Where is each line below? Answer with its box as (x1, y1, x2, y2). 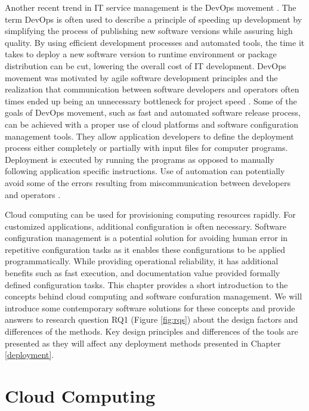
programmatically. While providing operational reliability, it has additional (5, 255, 279, 267)
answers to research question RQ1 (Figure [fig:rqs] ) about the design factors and (5, 313, 298, 326)
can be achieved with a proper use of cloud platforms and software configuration (5, 118, 298, 130)
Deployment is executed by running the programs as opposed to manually (5, 153, 274, 165)
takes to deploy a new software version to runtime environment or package (5, 48, 277, 60)
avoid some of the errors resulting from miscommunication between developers (5, 176, 291, 188)
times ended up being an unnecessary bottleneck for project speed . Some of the (5, 94, 297, 107)
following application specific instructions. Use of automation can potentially (5, 165, 285, 177)
